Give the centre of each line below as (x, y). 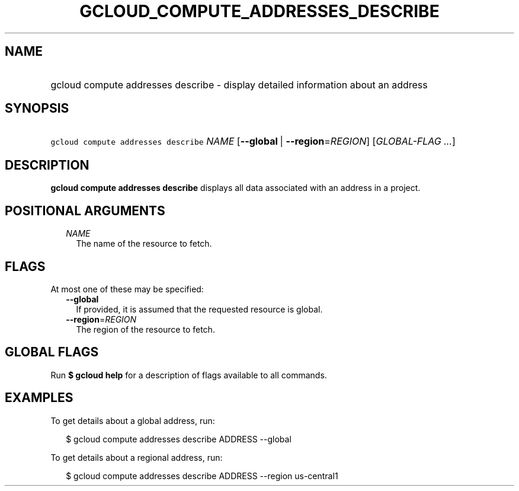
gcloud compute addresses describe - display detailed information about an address (239, 85)
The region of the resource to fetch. (145, 329)
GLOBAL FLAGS (52, 352)
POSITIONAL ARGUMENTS (85, 211)
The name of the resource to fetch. (144, 244)
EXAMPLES (39, 398)
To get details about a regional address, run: (137, 457)
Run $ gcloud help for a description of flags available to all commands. (189, 375)
